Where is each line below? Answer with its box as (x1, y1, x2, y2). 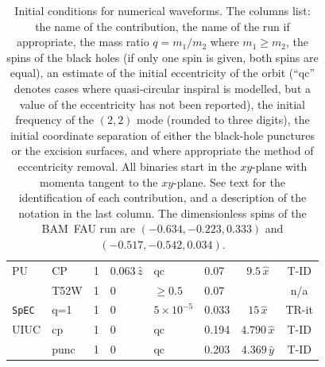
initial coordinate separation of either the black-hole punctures (10, 126, 315, 143)
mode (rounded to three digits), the (137, 111, 310, 128)
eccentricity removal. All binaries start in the (17, 157, 237, 174)
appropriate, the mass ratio (16, 33, 149, 50)
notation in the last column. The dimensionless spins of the (18, 204, 307, 221)
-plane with (252, 157, 308, 174)
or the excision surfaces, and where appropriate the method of (11, 142, 314, 159)
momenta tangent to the (39, 173, 158, 190)
